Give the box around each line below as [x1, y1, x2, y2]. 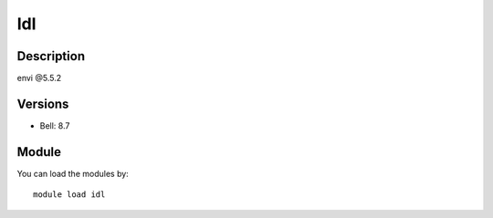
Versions [16, 96, 69, 111]
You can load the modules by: [16, 168, 130, 179]
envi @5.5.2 [16, 73, 62, 84]
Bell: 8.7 [39, 119, 70, 131]
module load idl [33, 190, 106, 200]
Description [16, 48, 86, 64]
